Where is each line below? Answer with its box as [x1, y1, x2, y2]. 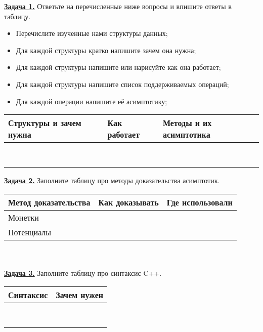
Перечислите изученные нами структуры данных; [16, 28, 168, 38]
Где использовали [166, 196, 233, 208]
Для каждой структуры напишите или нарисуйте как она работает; [16, 62, 221, 72]
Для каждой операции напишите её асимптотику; [16, 96, 167, 106]
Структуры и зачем [8, 117, 81, 129]
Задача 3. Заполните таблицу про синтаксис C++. [4, 267, 162, 278]
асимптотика [162, 129, 210, 141]
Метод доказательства [8, 196, 91, 208]
